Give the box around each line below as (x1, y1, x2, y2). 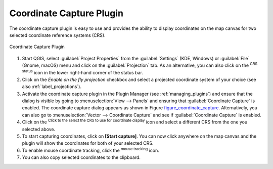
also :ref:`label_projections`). (22, 83, 82, 90)
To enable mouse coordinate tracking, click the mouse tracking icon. (22, 147, 159, 153)
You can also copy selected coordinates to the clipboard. (22, 154, 141, 160)
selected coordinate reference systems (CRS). (9, 32, 106, 38)
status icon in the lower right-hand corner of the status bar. (22, 68, 144, 75)
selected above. (22, 126, 56, 132)
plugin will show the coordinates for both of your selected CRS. (22, 140, 154, 146)
